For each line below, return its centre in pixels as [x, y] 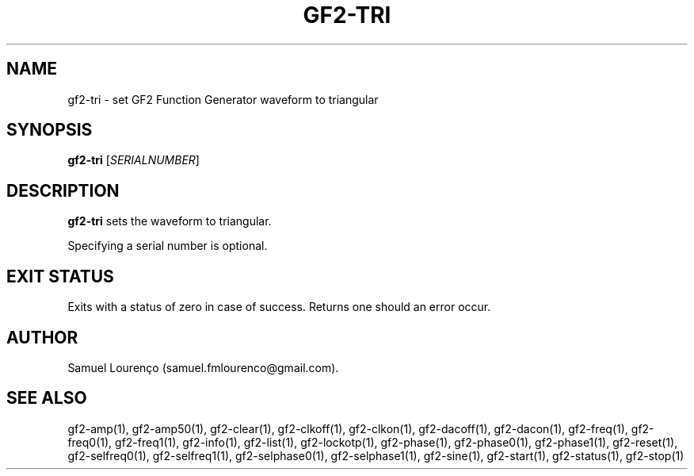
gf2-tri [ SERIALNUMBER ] [133, 160]
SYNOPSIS [50, 130]
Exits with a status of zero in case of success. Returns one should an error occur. [279, 307]
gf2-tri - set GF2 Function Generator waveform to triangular [223, 99]
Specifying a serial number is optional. [168, 246]
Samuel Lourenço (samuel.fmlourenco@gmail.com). [203, 367]
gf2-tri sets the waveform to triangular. [170, 221]
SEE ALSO [47, 398]
